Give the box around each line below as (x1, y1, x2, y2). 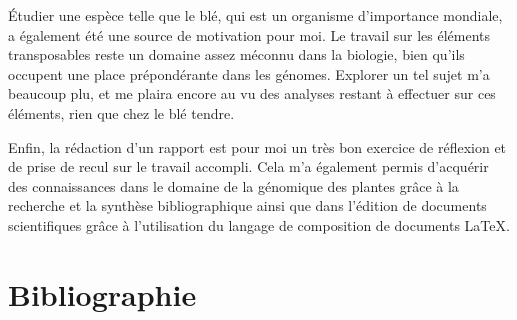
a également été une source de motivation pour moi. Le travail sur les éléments (8, 24, 491, 45)
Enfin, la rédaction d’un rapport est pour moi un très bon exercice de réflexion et (8, 136, 507, 157)
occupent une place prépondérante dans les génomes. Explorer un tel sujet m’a (8, 63, 490, 84)
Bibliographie (8, 273, 197, 314)
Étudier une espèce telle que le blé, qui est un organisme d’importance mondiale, (8, 5, 503, 25)
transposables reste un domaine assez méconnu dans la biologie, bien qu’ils (8, 44, 465, 65)
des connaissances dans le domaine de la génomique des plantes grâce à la (8, 175, 459, 196)
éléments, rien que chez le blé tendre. (8, 102, 235, 123)
